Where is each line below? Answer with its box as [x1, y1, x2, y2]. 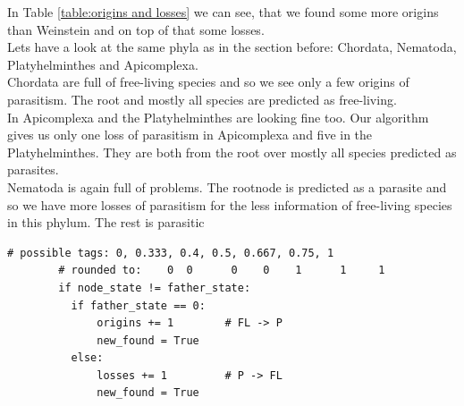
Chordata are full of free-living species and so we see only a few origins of [7, 72, 409, 91]
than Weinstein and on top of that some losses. [7, 20, 265, 38]
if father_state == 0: [71, 299, 206, 312]
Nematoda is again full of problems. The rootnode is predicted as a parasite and [7, 177, 447, 196]
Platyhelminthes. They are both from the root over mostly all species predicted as [7, 142, 457, 161]
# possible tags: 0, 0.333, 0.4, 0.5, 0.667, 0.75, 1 [7, 246, 334, 259]
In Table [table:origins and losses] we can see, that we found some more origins [7, 3, 439, 21]
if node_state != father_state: [58, 281, 251, 294]
